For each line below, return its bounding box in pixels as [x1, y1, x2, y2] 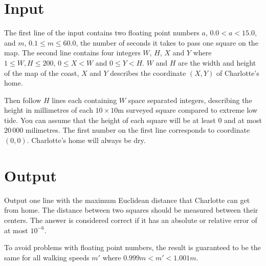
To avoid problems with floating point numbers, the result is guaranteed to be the [4, 242, 261, 253]
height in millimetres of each [4, 105, 93, 115]
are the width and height [178, 57, 256, 68]
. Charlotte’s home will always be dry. [27, 135, 146, 146]
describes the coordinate [110, 67, 186, 78]
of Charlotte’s [216, 67, 259, 78]
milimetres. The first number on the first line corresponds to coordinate [25, 125, 250, 135]
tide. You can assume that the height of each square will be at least [4, 114, 216, 125]
